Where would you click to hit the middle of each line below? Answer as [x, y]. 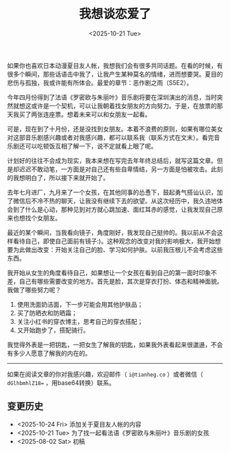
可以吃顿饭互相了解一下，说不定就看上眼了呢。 [91, 146]
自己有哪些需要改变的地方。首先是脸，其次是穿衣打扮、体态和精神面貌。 [121, 281]
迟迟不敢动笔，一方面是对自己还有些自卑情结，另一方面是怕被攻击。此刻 [121, 169]
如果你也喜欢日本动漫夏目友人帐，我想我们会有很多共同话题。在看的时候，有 [115, 65]
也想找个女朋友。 [37, 218]
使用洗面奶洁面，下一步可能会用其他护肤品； [80, 304]
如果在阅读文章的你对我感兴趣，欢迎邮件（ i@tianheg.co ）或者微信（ [105, 374]
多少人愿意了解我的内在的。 [52, 353]
